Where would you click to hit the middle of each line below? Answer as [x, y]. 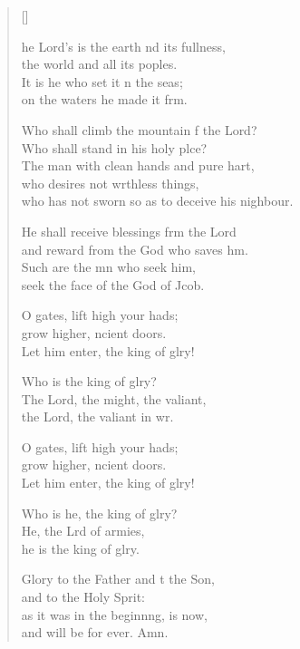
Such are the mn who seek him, [109, 267]
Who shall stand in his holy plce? [114, 147]
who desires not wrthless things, [110, 183]
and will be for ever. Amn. [95, 632]
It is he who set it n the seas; [102, 81]
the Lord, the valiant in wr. [97, 417]
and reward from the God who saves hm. [135, 249]
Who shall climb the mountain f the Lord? [139, 129]
